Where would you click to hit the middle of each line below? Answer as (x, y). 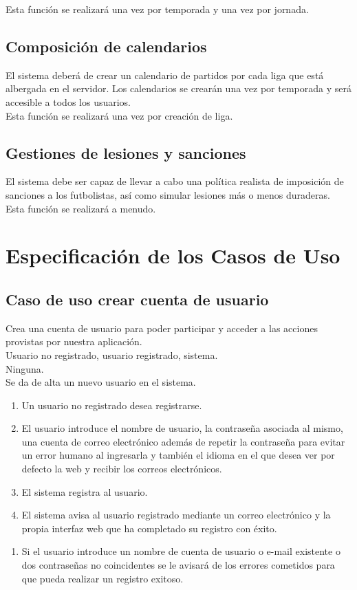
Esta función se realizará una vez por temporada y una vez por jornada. (157, 9)
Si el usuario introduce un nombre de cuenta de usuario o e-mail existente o (181, 551)
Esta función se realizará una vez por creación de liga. (119, 115)
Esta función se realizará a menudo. (81, 208)
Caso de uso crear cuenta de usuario (137, 299)
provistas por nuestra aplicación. (74, 341)
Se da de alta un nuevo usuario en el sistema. (101, 382)
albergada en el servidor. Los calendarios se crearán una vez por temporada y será (178, 88)
